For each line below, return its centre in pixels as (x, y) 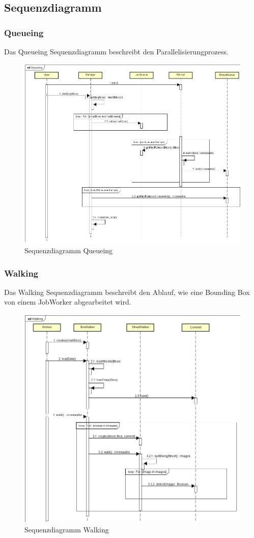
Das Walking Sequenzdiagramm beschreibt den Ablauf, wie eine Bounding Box (127, 292)
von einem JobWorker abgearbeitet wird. (68, 302)
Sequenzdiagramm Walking (67, 529)
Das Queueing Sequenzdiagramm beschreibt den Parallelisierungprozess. (116, 51)
